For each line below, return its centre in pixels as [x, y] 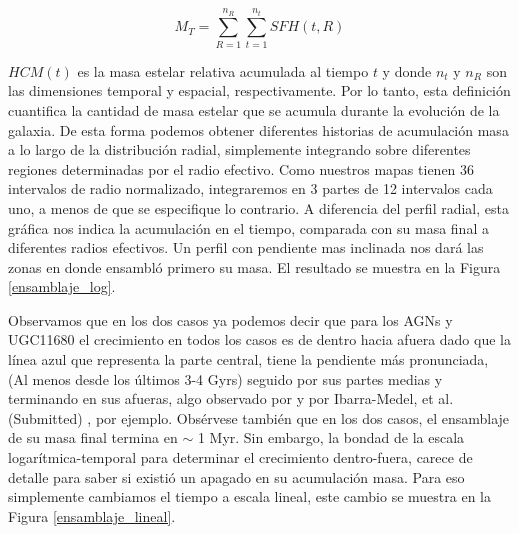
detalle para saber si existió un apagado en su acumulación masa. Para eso [236, 476]
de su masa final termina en [93, 437]
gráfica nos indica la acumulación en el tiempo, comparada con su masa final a [248, 227]
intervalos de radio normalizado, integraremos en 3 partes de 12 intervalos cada [250, 188]
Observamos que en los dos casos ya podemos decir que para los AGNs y [230, 319]
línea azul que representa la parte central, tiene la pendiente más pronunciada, [248, 359]
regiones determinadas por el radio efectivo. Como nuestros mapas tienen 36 [241, 168]
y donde [407, 70]
